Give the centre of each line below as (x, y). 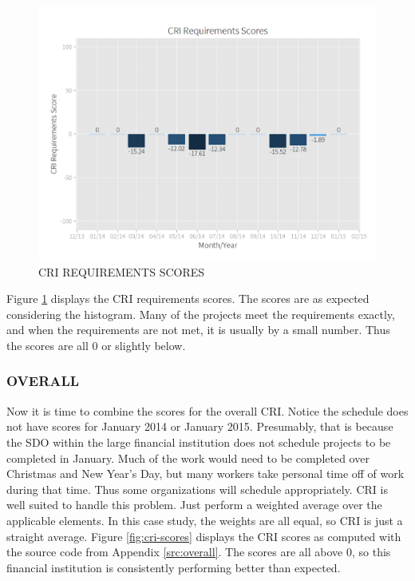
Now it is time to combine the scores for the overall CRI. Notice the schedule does (207, 410)
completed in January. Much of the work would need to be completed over (188, 458)
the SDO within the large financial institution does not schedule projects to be (199, 442)
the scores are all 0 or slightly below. (96, 345)
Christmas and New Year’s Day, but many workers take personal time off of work (206, 474)
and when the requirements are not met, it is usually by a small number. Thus (198, 330)
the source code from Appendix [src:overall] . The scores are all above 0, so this (199, 552)
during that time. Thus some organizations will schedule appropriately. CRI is (197, 489)
